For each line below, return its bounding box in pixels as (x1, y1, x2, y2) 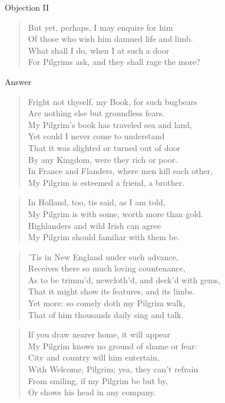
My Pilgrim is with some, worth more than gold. (28, 207, 203, 219)
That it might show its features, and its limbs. (28, 285, 195, 297)
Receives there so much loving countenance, (28, 262, 186, 274)
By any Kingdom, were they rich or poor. (28, 153, 178, 165)
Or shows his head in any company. (28, 386, 156, 398)
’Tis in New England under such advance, (28, 250, 178, 263)
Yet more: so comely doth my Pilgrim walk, (28, 297, 186, 309)
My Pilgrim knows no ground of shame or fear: (28, 339, 197, 352)
